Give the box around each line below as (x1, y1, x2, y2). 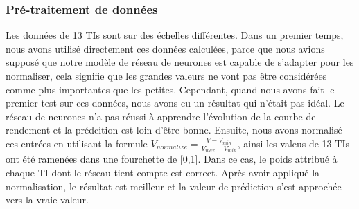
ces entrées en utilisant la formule (6, 136, 148, 150)
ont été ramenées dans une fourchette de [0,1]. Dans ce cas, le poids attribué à (6, 152, 338, 166)
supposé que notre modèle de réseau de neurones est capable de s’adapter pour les (6, 55, 354, 69)
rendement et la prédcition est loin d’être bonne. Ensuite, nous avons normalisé (6, 122, 342, 137)
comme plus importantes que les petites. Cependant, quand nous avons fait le (6, 82, 335, 96)
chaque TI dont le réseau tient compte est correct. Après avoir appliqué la (6, 165, 320, 180)
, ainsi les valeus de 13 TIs (237, 136, 349, 150)
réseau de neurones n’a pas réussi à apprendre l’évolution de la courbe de (6, 109, 316, 123)
